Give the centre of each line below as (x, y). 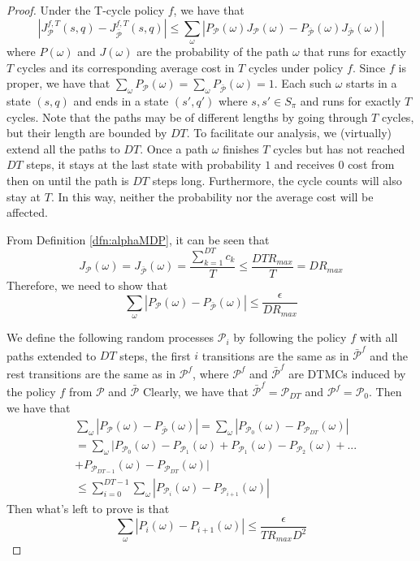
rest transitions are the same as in (91, 373)
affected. (27, 212)
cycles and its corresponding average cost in (126, 67)
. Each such (303, 83)
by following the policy (290, 337)
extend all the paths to (63, 148)
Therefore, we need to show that (87, 285)
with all (379, 337)
